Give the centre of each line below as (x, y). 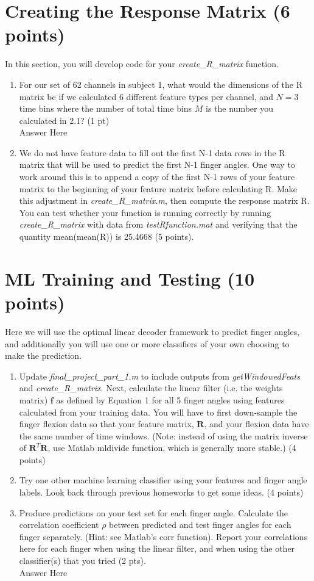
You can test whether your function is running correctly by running (145, 212)
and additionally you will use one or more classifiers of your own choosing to (147, 343)
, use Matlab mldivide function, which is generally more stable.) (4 (172, 448)
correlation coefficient (59, 525)
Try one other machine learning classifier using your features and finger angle (163, 480)
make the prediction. (44, 355)
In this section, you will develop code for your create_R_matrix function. (142, 64)
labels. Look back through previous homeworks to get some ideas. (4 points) (161, 492)
